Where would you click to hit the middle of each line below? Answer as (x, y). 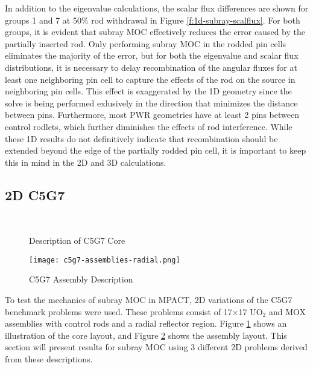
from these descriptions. (49, 358)
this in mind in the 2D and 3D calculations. (86, 162)
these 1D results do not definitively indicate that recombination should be (141, 138)
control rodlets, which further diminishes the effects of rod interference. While (149, 126)
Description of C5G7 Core (77, 240)
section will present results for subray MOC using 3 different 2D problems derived (156, 347)
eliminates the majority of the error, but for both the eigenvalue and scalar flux (152, 55)
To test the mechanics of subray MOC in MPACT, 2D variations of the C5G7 (149, 299)
